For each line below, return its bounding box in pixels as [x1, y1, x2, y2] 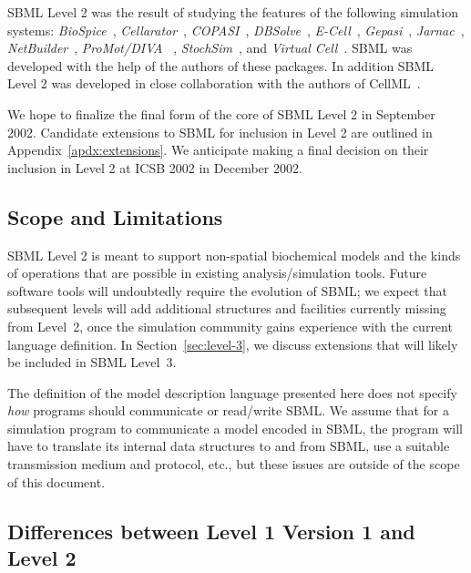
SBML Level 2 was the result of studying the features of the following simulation [7, 3, 458, 21]
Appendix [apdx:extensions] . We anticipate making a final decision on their [7, 140, 429, 159]
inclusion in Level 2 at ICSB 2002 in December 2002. [7, 158, 302, 177]
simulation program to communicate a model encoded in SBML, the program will [7, 418, 463, 437]
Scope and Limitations [7, 202, 223, 230]
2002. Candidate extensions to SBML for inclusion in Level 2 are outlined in [7, 122, 433, 141]
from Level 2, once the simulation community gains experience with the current [7, 316, 453, 335]
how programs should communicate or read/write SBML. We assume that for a [7, 401, 449, 420]
